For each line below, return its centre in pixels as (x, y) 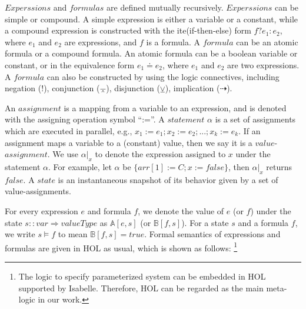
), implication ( (192, 88)
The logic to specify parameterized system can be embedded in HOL (142, 276)
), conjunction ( (72, 88)
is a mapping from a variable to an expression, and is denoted (175, 107)
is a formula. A (173, 41)
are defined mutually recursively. (165, 7)
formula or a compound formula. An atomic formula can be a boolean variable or (151, 53)
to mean (73, 234)
